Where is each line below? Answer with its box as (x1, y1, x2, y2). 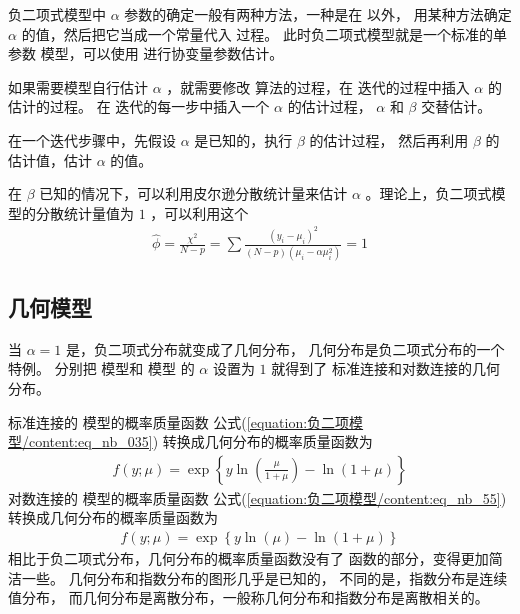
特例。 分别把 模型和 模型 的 (8, 358, 195, 379)
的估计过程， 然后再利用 (309, 129, 469, 150)
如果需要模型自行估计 (8, 76, 148, 97)
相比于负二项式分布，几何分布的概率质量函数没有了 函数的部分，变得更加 (8, 547, 489, 568)
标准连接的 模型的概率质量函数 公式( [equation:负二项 (8, 411, 350, 432)
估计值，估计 (8, 149, 92, 170)
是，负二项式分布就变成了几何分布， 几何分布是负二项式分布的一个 (65, 338, 505, 359)
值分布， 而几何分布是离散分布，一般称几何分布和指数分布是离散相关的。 (8, 587, 489, 608)
